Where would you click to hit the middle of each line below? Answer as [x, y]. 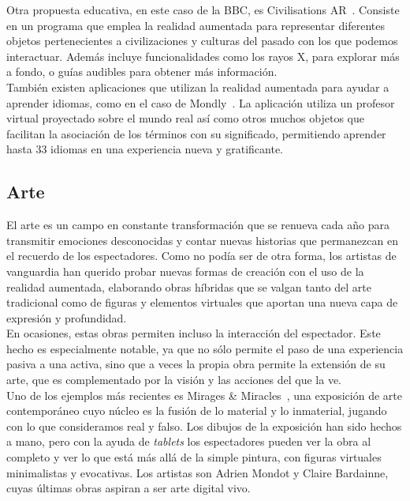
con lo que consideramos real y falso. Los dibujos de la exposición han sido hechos [204, 426]
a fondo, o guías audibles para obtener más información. [142, 72]
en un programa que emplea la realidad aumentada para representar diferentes [196, 25]
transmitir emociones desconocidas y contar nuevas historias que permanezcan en [202, 240]
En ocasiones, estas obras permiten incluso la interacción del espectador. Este [194, 333]
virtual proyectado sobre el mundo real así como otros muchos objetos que [185, 118]
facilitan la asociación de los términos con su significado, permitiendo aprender [196, 133]
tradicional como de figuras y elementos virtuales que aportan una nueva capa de [202, 302]
